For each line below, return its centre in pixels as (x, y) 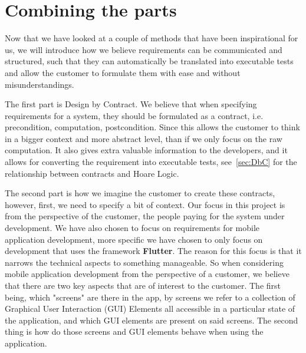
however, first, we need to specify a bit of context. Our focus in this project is (145, 204)
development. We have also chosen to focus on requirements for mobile (132, 228)
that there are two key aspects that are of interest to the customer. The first (143, 285)
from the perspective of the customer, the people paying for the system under (145, 216)
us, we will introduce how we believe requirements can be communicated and (144, 49)
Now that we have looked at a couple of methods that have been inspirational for (152, 38)
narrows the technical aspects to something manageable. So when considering (144, 262)
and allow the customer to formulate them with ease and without (123, 72)
